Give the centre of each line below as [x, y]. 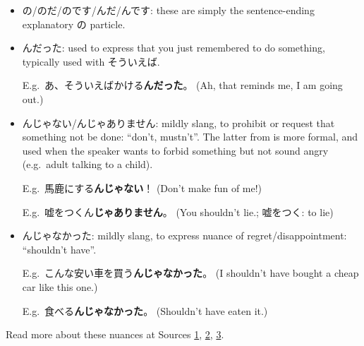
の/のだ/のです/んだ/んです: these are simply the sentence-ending [168, 10]
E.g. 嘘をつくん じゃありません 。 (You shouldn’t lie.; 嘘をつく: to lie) [178, 211]
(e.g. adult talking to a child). [87, 164]
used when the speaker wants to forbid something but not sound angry [175, 150]
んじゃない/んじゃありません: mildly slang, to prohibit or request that [178, 123]
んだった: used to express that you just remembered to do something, [174, 48]
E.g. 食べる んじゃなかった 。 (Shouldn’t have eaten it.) [145, 310]
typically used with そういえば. [91, 61]
